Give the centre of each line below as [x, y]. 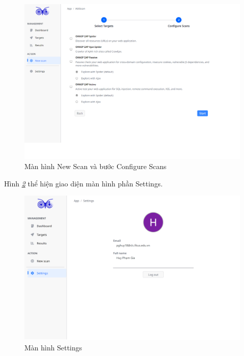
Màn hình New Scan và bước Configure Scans [96, 166]
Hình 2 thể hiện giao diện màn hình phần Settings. [83, 183]
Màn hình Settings [53, 347]
